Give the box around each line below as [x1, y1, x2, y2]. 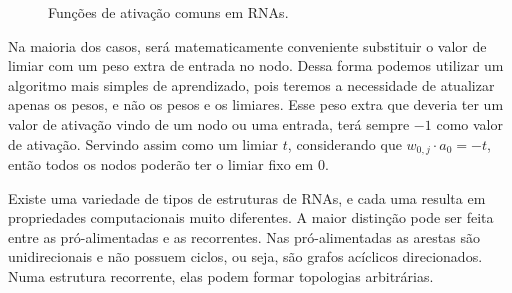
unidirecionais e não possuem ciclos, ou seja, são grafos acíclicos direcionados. [8, 246, 483, 267]
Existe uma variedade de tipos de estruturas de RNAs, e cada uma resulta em [8, 187, 486, 208]
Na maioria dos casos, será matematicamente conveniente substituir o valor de [8, 35, 487, 56]
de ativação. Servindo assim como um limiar [8, 133, 279, 154]
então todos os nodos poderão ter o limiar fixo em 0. [8, 154, 329, 175]
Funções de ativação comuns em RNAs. [48, 2, 289, 22]
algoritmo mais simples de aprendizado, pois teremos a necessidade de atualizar [8, 74, 495, 95]
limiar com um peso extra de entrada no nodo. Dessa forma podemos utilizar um [8, 55, 504, 76]
